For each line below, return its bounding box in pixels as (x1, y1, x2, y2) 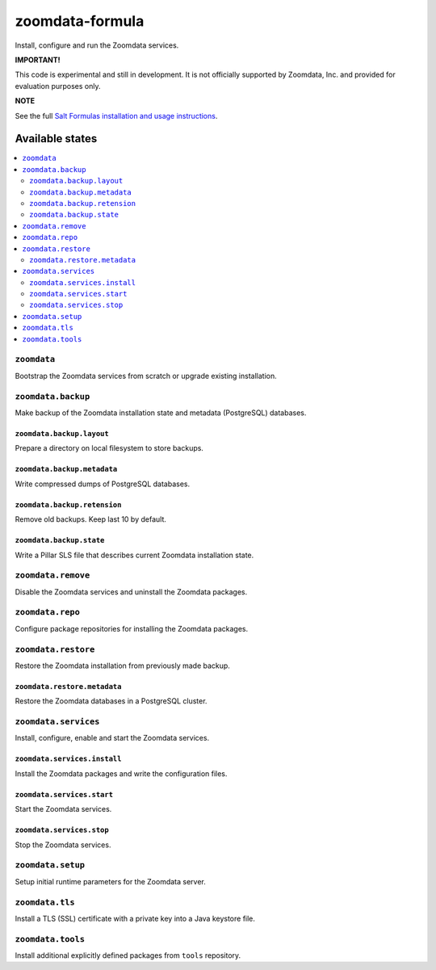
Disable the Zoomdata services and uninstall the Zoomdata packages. (15, 586, 248, 597)
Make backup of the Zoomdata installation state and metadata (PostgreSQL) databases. (15, 408, 307, 418)
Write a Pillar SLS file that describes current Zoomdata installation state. (15, 550, 254, 560)
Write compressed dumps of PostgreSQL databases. (15, 479, 190, 489)
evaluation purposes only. (15, 81, 101, 90)
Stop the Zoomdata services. (15, 840, 111, 850)
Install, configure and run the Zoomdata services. (15, 40, 179, 50)
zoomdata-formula (15, 12, 145, 30)
